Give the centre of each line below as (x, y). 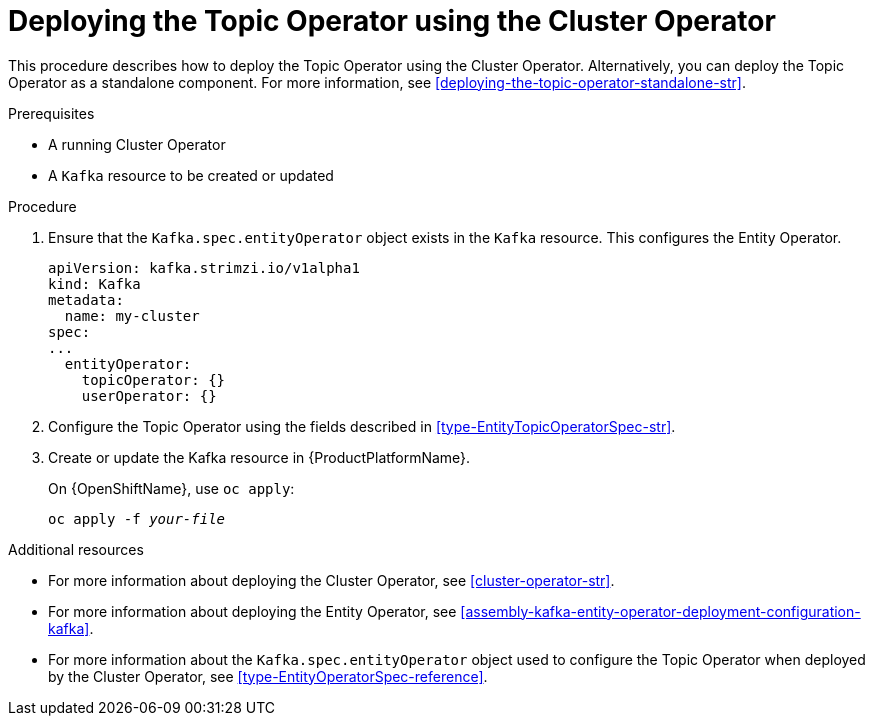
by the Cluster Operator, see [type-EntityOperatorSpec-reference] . (268, 676)
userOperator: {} (149, 395)
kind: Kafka (94, 283)
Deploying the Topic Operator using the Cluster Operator (392, 21)
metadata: (86, 299)
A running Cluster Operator (137, 144)
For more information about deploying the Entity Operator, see (252, 611)
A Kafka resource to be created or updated (191, 175)
